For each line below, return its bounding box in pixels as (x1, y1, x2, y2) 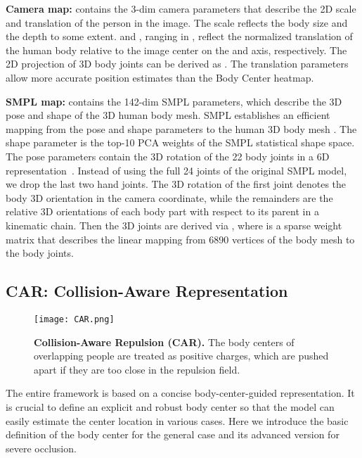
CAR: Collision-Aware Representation (6, 280, 288, 302)
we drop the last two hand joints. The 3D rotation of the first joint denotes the (6, 177, 347, 191)
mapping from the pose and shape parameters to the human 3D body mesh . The (6, 121, 357, 136)
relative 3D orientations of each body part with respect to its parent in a (6, 204, 319, 219)
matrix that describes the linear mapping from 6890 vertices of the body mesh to (6, 231, 355, 246)
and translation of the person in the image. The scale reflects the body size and (6, 15, 348, 30)
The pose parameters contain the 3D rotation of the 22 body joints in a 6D (6, 148, 330, 163)
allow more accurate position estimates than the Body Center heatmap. (6, 70, 314, 84)
